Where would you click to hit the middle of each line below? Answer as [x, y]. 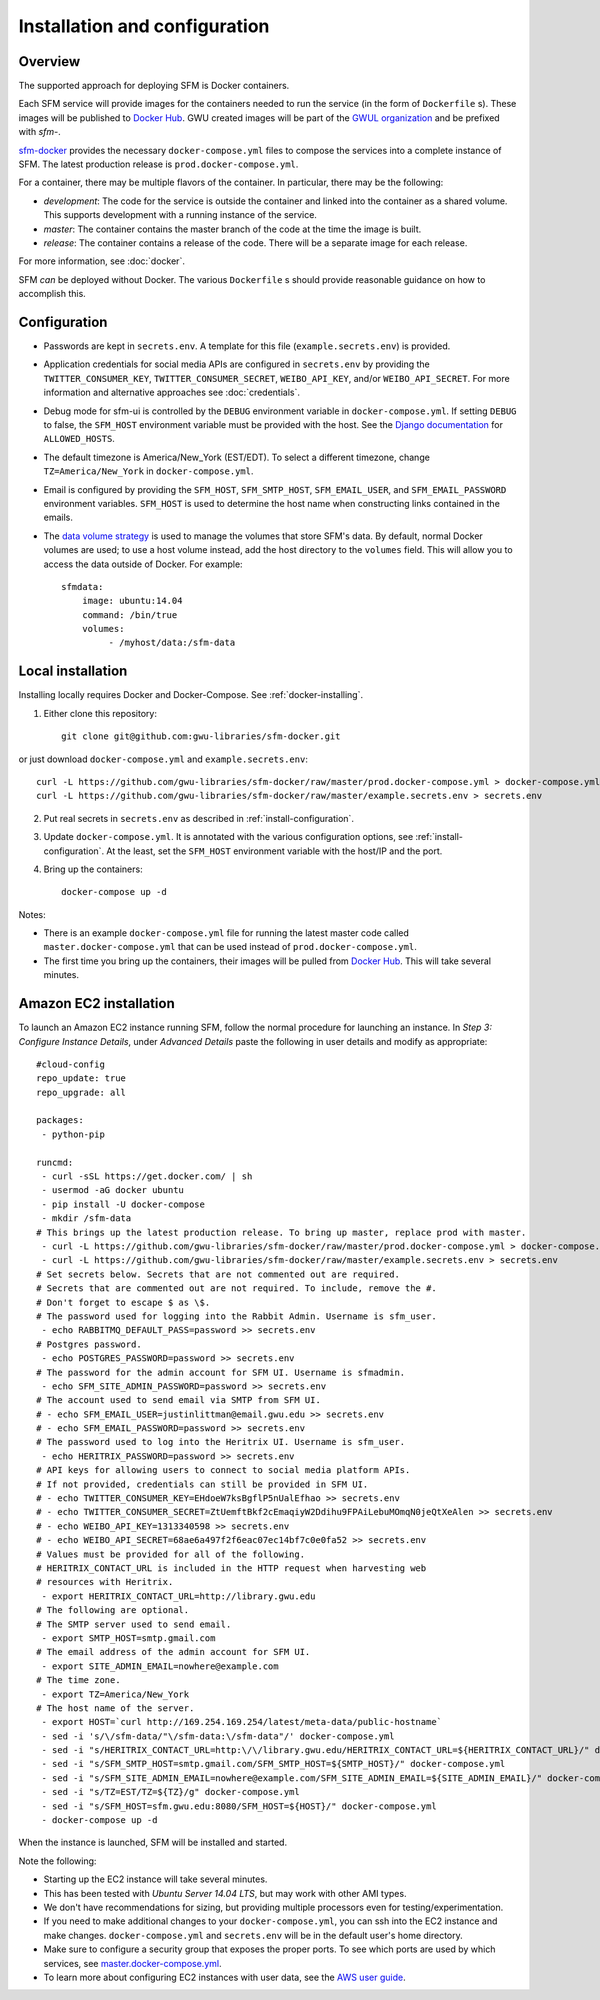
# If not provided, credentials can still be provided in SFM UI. [202, 1484]
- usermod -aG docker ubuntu [113, 1190]
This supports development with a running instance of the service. [180, 215]
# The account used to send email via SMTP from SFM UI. [179, 1400]
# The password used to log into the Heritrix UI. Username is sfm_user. [221, 1442]
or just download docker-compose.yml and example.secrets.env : [163, 759]
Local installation [73, 671]
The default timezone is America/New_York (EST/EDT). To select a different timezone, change [236, 457]
